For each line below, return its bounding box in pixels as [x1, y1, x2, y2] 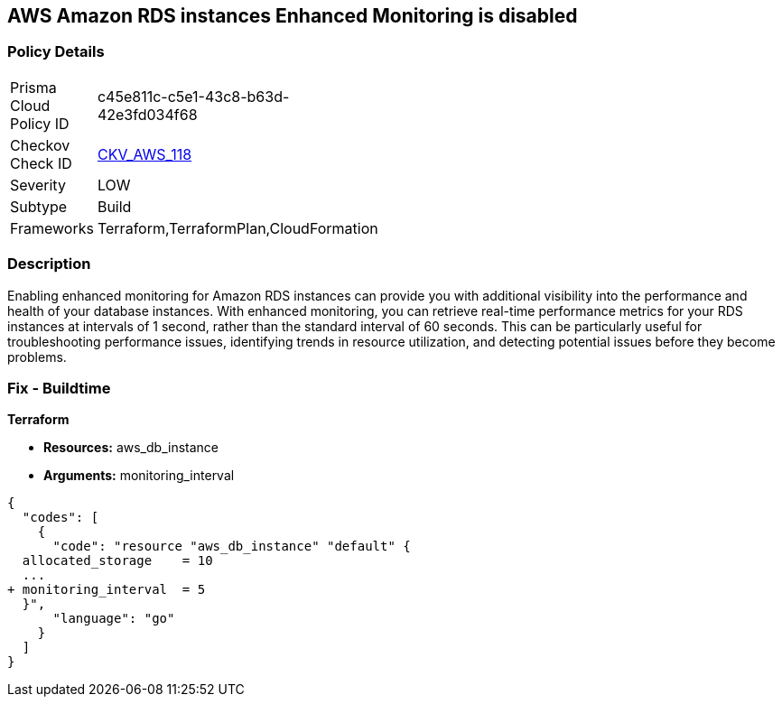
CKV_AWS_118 [97, 144, 192, 163]
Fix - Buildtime [7, 378, 111, 397]
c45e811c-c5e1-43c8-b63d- [97, 87, 290, 106]
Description [7, 255, 91, 273]
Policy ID [10, 114, 70, 133]
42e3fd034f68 [97, 105, 198, 124]
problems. [7, 348, 67, 365]
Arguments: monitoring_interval [43, 468, 235, 484]
